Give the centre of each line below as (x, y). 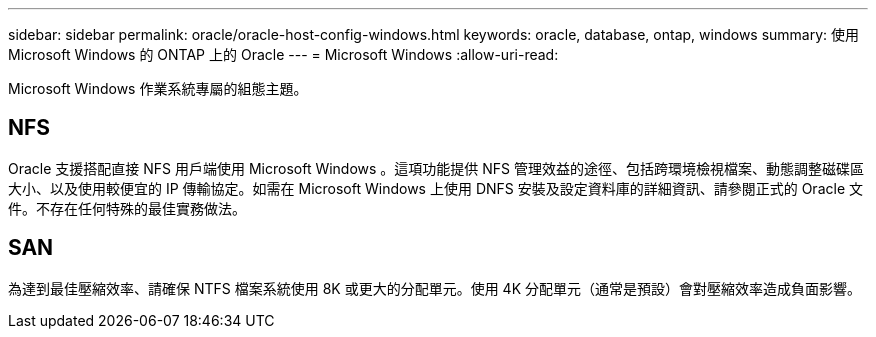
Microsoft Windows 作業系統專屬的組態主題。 (158, 88)
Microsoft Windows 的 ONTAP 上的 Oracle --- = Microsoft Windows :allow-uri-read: (283, 54)
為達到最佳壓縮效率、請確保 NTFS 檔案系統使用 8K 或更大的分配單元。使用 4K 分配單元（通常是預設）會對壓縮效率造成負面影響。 (434, 288)
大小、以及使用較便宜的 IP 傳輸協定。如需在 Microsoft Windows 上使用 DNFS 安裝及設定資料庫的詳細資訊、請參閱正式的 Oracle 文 (435, 188)
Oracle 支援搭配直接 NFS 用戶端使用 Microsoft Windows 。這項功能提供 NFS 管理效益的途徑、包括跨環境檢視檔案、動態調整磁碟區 (436, 168)
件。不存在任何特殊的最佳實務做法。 (127, 208)
